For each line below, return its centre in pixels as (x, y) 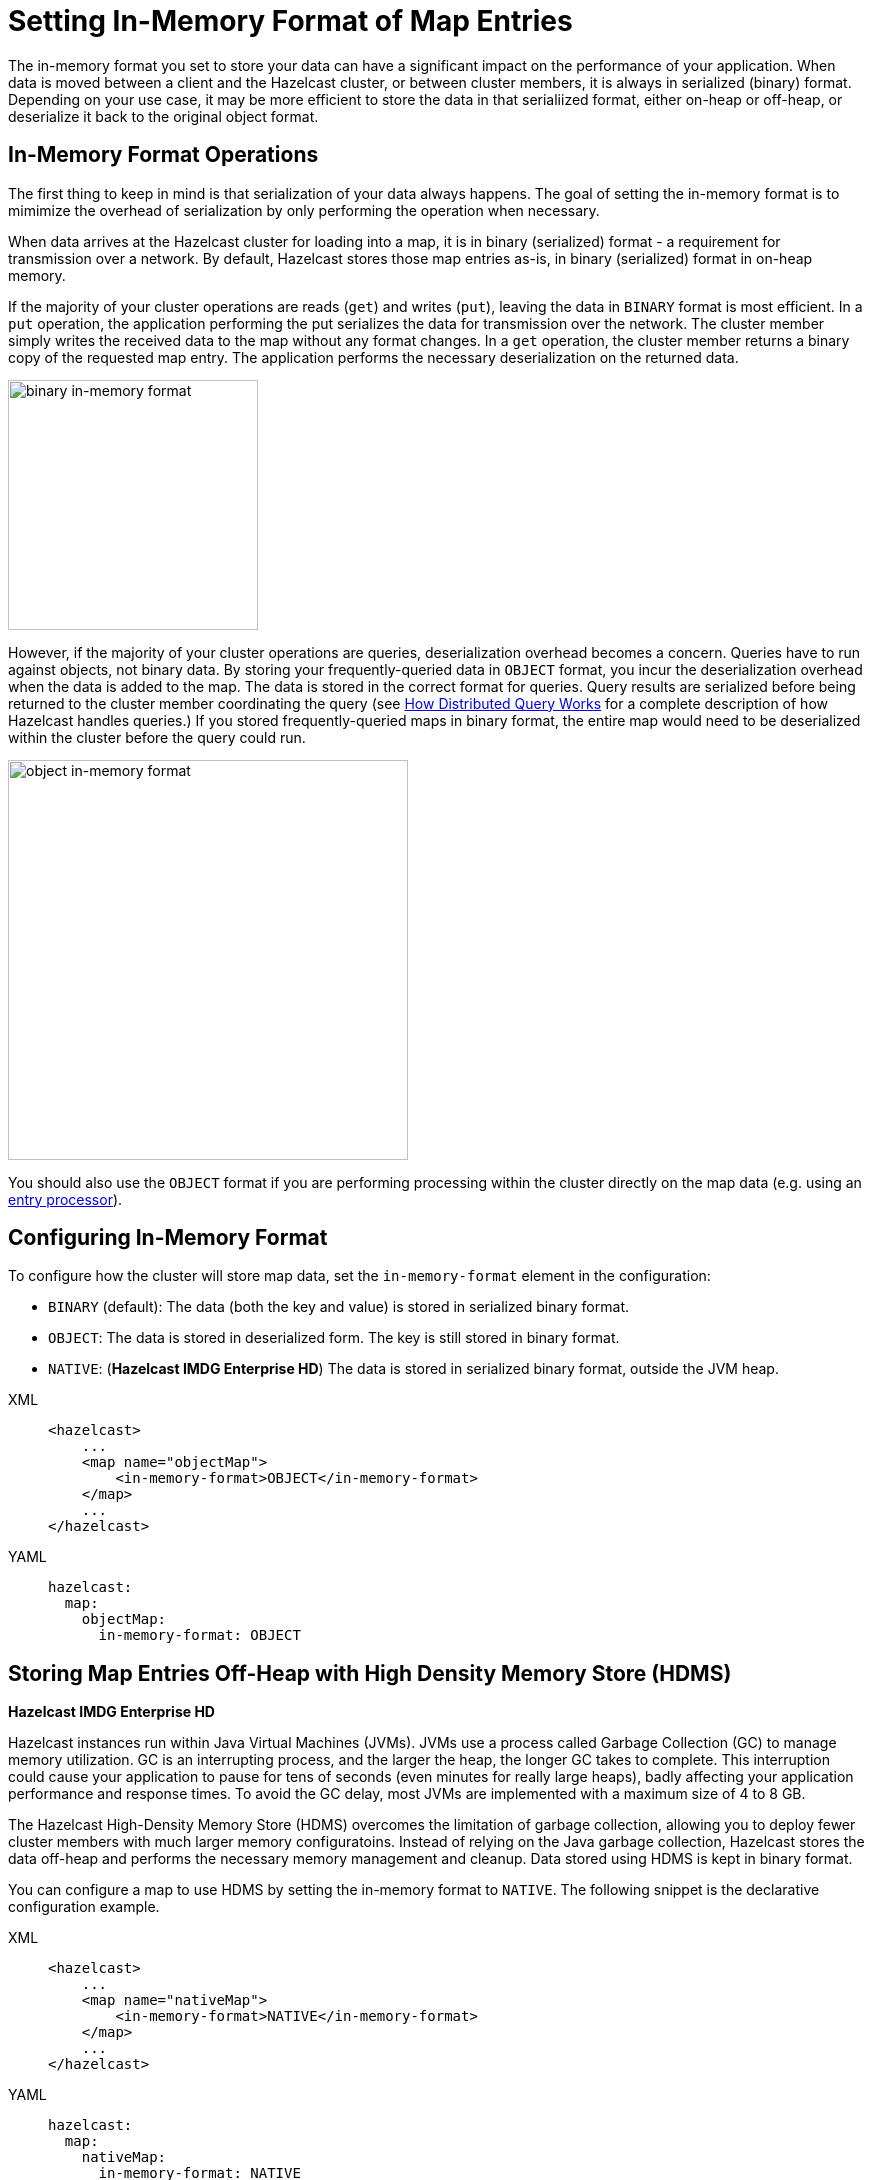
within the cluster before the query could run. (157, 737)
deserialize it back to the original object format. (163, 116)
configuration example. (84, 1907)
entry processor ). (65, 1199)
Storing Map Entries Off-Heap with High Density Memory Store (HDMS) (370, 1673)
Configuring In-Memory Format (168, 1238)
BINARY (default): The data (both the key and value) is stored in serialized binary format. (338, 1307)
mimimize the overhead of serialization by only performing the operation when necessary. (304, 210)
